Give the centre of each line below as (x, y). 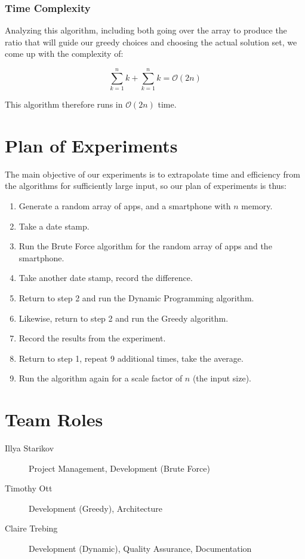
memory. (257, 206)
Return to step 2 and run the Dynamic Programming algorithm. (136, 298)
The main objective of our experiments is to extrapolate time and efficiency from (152, 174)
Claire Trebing (31, 528)
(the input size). (222, 378)
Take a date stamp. (54, 226)
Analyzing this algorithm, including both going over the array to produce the (146, 30)
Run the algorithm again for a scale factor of (101, 378)
